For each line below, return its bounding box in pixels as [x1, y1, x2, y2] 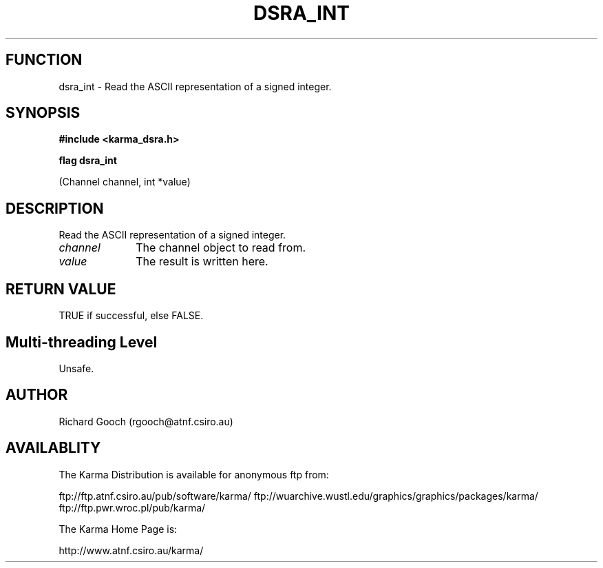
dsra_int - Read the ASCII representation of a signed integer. [59, 80, 332, 92]
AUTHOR [6, 386, 68, 404]
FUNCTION [6, 51, 83, 69]
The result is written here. [136, 254, 268, 269]
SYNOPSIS [6, 104, 81, 122]
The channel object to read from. [136, 241, 306, 255]
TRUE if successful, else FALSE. [59, 310, 204, 322]
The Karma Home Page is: [59, 523, 178, 535]
